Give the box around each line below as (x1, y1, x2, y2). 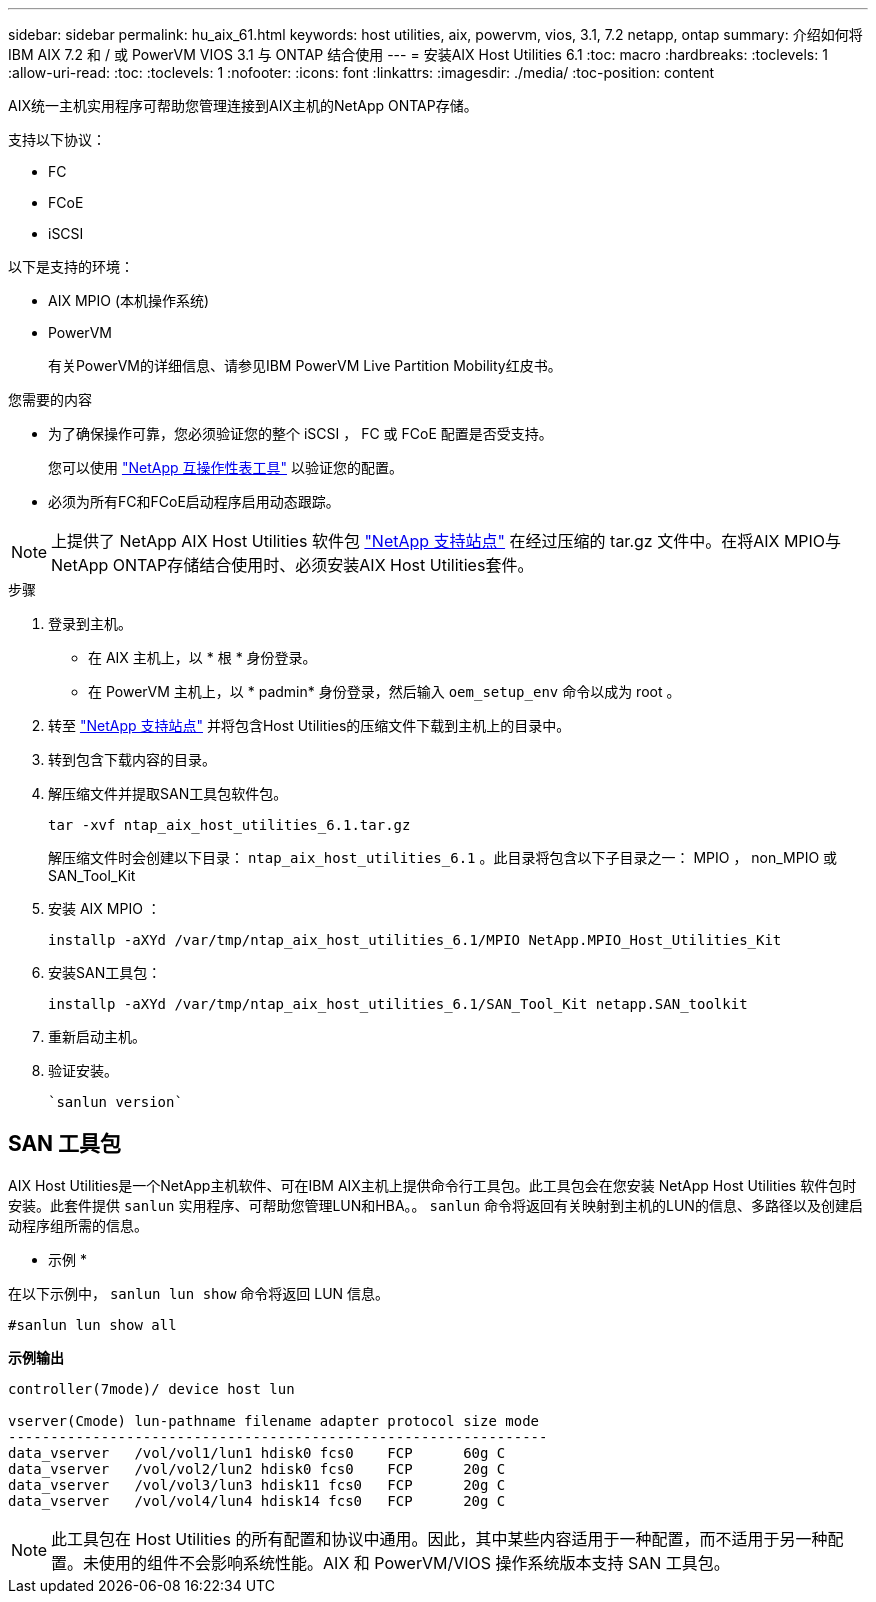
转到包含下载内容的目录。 (48, 751, 216, 768)
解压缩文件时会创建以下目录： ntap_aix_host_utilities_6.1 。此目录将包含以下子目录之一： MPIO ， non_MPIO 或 (48, 849, 838, 866)
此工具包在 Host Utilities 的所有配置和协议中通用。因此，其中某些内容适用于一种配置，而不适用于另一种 (51, 1528, 828, 1549)
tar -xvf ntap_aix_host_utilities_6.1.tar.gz (48, 817, 411, 833)
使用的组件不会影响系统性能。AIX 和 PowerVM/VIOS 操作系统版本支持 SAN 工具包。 (99, 1552, 730, 1573)
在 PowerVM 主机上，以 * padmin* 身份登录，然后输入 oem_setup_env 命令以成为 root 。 (88, 683, 681, 700)
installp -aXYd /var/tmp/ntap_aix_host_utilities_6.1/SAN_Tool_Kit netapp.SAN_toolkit (48, 996, 748, 1012)
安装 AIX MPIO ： (48, 900, 161, 917)
